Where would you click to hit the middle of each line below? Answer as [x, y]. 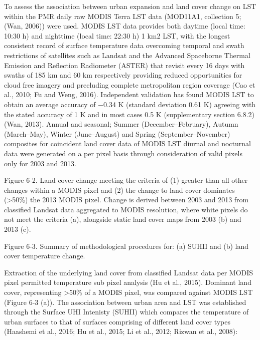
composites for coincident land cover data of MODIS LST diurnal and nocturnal [127, 143]
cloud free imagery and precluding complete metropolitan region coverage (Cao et [130, 84]
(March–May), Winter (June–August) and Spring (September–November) [117, 133]
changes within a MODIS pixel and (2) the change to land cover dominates [119, 190]
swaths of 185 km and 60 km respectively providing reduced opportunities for [123, 75]
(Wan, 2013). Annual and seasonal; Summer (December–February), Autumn [121, 124]
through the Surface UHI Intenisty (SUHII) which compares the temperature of [126, 312]
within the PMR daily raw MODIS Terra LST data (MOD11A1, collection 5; [123, 16]
